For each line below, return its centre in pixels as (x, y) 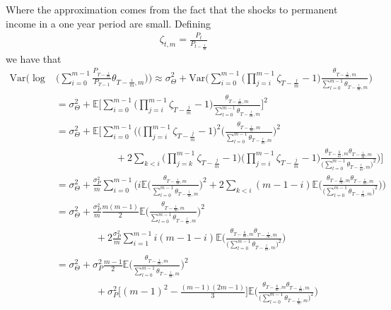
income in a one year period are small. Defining (109, 23)
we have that (34, 58)
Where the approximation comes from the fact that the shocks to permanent (172, 9)
